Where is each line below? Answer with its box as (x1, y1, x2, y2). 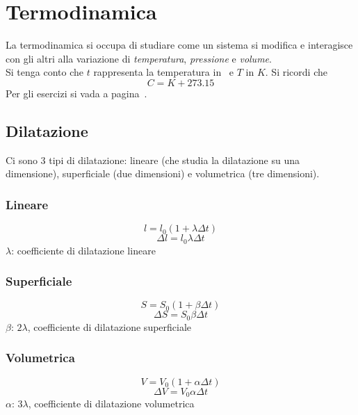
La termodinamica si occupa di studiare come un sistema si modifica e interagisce (6, 38, 353, 52)
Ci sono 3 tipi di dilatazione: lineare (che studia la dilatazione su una (6, 152, 300, 167)
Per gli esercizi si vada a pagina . (6, 86, 147, 100)
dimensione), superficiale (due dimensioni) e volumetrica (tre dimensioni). (6, 166, 320, 181)
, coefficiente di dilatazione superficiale (27, 319, 192, 334)
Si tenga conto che (6, 65, 83, 79)
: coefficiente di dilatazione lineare (11, 243, 156, 257)
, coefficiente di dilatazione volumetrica (28, 396, 195, 411)
